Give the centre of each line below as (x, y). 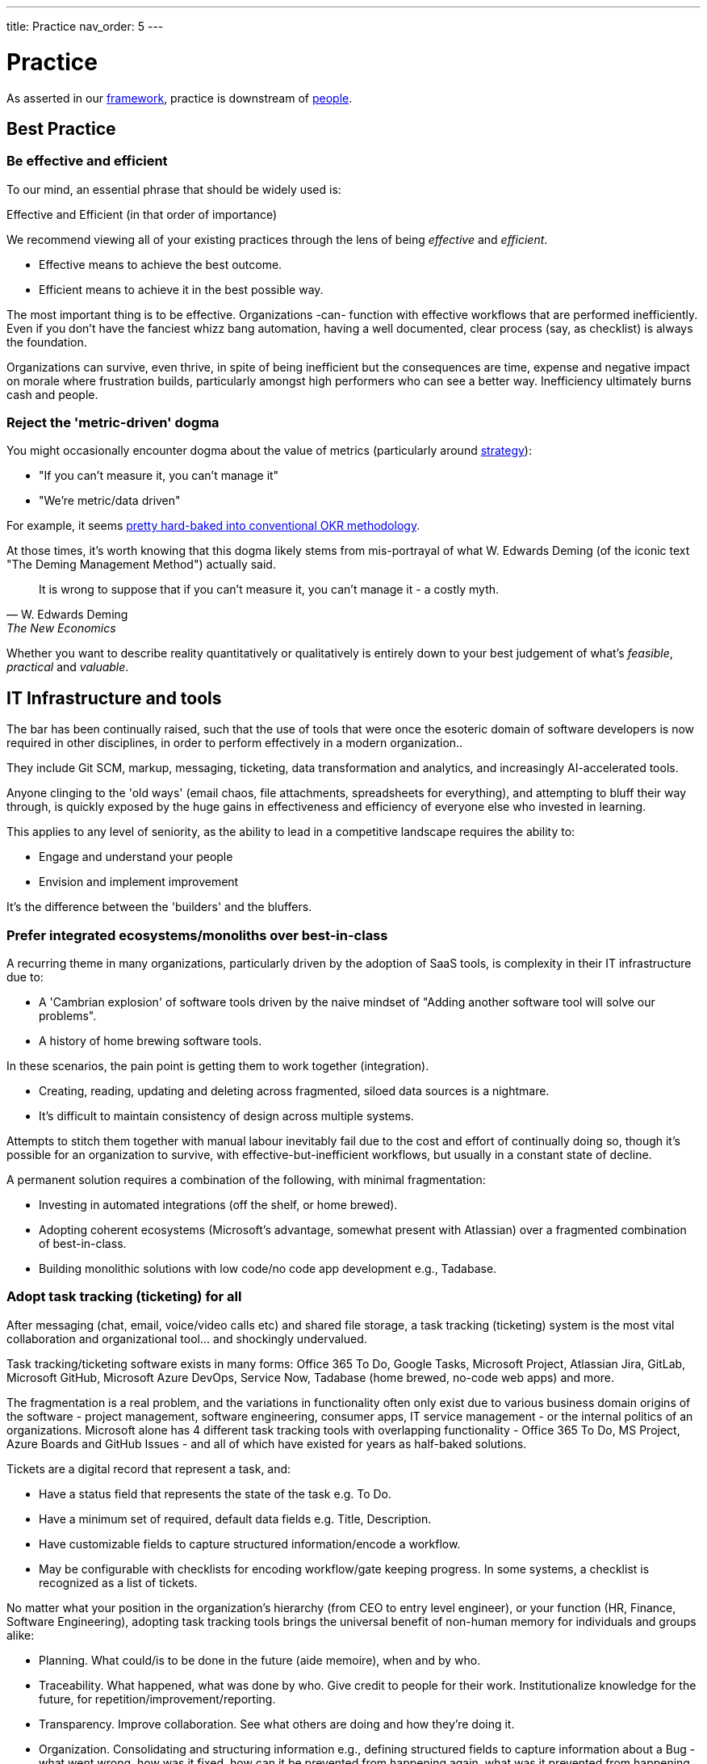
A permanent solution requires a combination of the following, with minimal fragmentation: (246, 1180)
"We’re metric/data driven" (110, 501)
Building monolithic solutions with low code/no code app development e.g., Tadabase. (268, 1269)
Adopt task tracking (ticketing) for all (124, 1297)
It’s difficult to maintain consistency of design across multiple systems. (226, 1116)
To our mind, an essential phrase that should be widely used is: (174, 189)
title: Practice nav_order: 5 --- (85, 26)
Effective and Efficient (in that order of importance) (142, 214)
